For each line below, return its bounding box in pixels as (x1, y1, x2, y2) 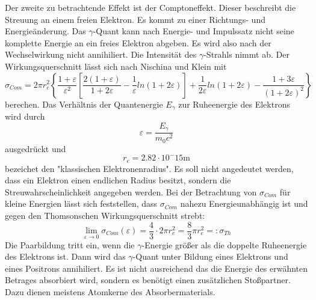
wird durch (5, 110, 45, 123)
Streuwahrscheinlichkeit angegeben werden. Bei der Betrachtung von (5, 185, 257, 198)
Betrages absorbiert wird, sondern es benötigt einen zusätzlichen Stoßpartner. (5, 274, 291, 286)
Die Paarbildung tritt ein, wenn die (5, 238, 135, 251)
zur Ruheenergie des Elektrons (178, 97, 290, 110)
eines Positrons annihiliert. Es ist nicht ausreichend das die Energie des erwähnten (5, 262, 308, 274)
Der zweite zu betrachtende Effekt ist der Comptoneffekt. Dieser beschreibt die (5, 1, 296, 13)
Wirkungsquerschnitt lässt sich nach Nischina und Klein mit (5, 60, 227, 72)
